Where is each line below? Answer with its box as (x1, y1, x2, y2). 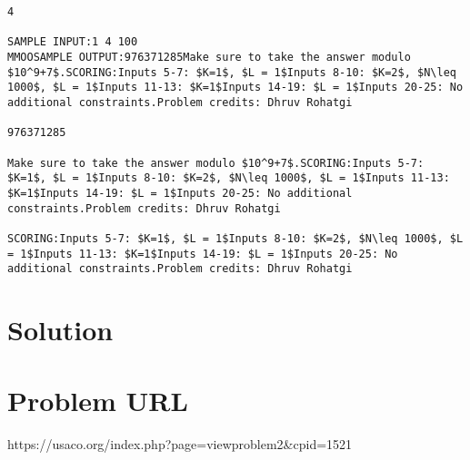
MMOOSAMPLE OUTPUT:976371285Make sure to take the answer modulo (7, 50, 411, 64)
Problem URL (7, 382, 188, 419)
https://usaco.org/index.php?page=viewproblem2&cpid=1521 (7, 435, 353, 454)
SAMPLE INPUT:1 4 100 (7, 35, 138, 49)
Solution (7, 311, 114, 347)
